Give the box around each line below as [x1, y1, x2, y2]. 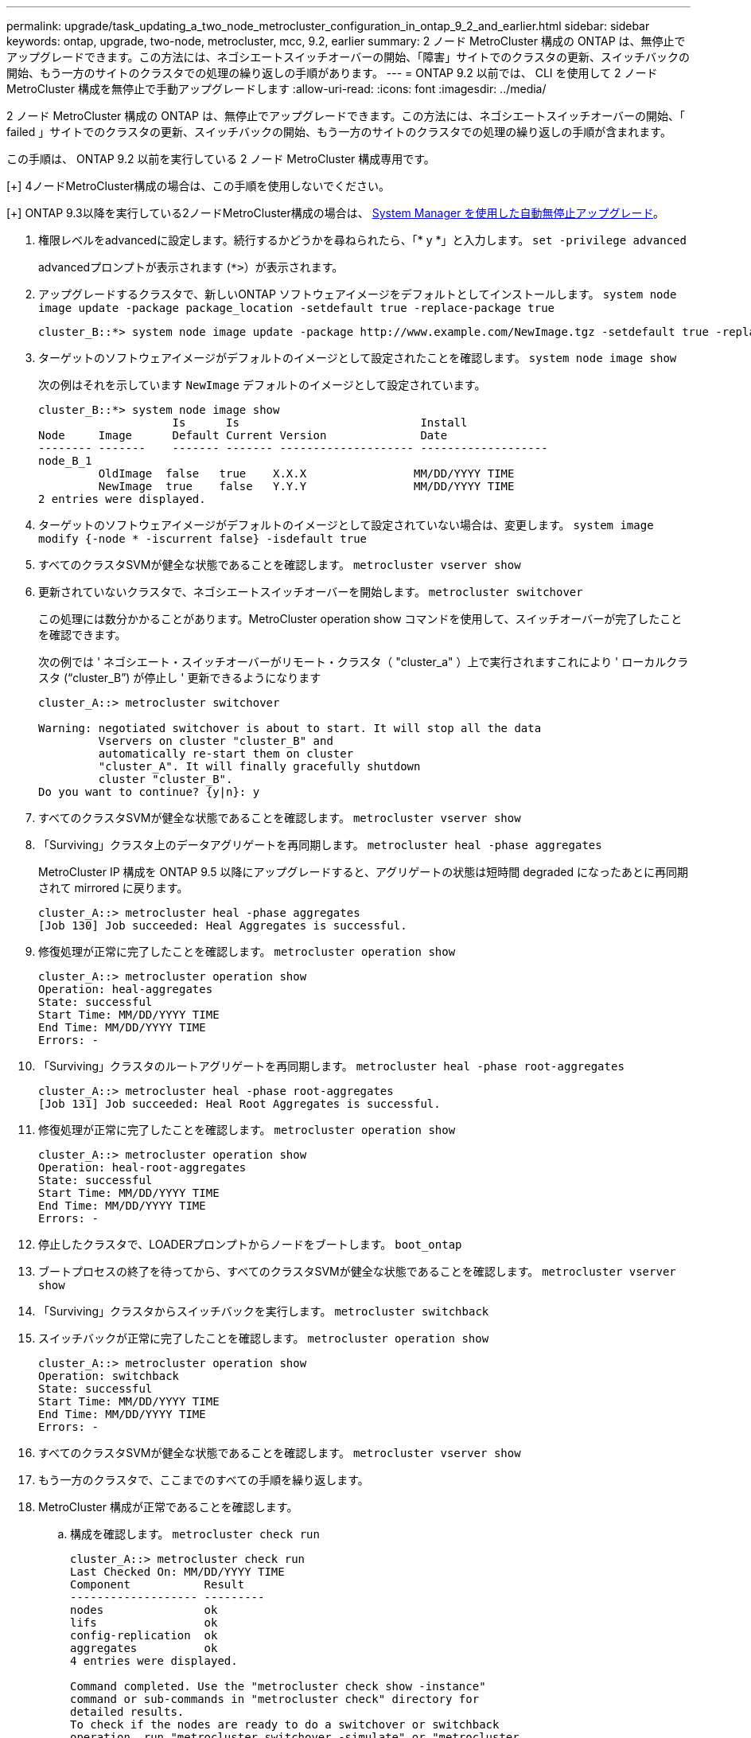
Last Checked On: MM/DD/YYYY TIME [70, 1565, 285, 1578]
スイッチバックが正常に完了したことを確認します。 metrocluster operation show [38, 1331, 489, 1345]
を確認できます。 [38, 628, 126, 641]
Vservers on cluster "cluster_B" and [98, 735, 333, 747]
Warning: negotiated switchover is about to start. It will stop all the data [38, 722, 542, 735]
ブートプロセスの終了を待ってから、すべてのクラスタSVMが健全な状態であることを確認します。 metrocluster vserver [38, 1265, 676, 1278]
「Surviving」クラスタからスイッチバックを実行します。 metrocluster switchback [38, 1304, 489, 1318]
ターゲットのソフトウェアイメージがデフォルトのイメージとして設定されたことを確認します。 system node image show [38, 351, 677, 364]
